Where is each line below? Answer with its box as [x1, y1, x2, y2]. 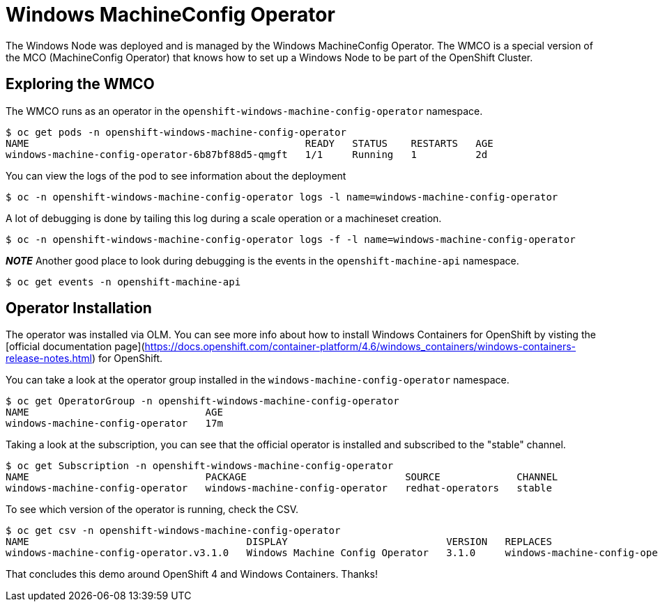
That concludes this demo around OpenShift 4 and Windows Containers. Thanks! [6, 568, 378, 581]
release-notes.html [6, 352, 92, 365]
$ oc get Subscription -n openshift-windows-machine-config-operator [6, 460, 394, 472]
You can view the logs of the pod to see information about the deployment [6, 169, 346, 182]
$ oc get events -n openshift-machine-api [6, 276, 241, 287]
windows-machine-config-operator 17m [6, 418, 223, 429]
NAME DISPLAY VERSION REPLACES [6, 536, 552, 548]
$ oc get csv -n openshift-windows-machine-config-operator [6, 525, 341, 537]
